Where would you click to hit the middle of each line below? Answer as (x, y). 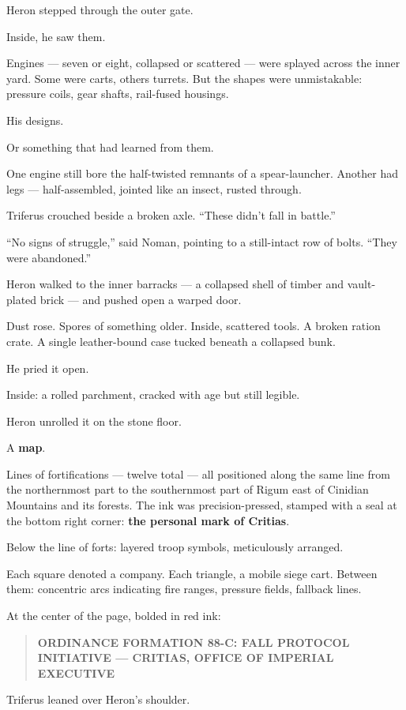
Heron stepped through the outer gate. (100, 9)
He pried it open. (48, 368)
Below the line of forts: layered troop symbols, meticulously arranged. (175, 547)
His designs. (35, 120)
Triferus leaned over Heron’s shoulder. (98, 699)
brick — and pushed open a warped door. (141, 299)
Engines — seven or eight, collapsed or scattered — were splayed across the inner (203, 63)
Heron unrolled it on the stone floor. (94, 421)
